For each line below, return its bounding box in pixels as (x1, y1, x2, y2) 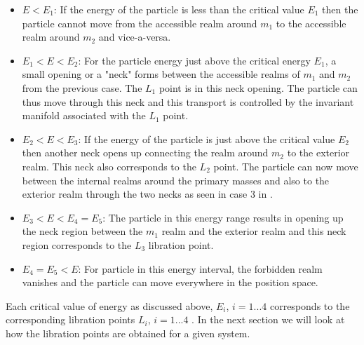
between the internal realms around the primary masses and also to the (22, 172, 330, 187)
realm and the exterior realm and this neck (161, 224, 346, 238)
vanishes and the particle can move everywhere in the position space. (22, 275, 318, 290)
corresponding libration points (6, 312, 135, 327)
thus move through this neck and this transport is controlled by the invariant (22, 94, 354, 109)
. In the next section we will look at (191, 312, 345, 327)
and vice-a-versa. (98, 29, 171, 44)
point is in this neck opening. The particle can (159, 80, 358, 95)
